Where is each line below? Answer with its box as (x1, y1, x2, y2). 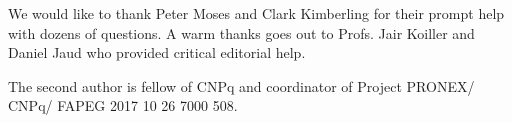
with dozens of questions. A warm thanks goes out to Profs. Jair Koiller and (8, 22, 475, 43)
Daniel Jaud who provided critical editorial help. (8, 42, 306, 63)
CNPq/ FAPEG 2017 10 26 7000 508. (8, 95, 238, 116)
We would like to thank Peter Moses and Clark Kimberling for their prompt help (8, 3, 505, 23)
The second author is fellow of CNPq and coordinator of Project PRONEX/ (8, 75, 475, 96)
